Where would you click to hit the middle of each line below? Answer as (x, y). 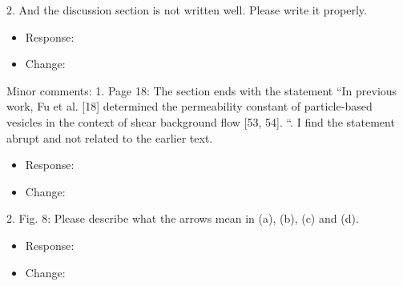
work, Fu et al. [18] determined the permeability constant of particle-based (189, 106)
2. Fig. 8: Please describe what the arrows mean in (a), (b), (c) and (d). (183, 218)
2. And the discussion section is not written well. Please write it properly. (187, 10)
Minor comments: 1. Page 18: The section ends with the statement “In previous (202, 90)
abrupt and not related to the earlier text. (110, 137)
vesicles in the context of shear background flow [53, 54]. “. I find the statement (201, 121)
